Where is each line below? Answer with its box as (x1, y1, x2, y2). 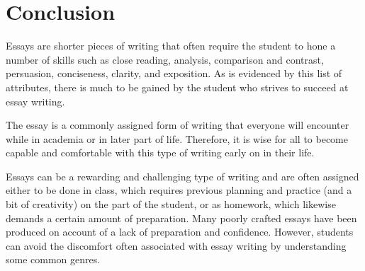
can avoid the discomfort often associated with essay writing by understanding (6, 238, 347, 253)
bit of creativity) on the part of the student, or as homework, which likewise (6, 197, 336, 212)
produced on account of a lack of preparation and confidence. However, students (6, 224, 354, 239)
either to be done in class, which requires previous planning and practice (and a (6, 183, 352, 197)
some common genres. (6, 252, 101, 267)
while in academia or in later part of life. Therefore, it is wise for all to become (6, 131, 348, 146)
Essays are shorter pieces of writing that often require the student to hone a (6, 38, 336, 53)
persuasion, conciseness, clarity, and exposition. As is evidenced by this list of (6, 66, 342, 81)
